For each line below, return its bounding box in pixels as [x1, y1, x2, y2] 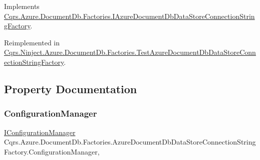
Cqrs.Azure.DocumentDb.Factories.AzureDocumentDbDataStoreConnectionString [4, 137, 256, 147]
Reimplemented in [4, 37, 60, 47]
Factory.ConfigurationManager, [4, 146, 100, 157]
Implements [4, 1, 40, 11]
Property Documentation [4, 81, 137, 96]
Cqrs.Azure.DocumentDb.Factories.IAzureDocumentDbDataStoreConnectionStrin [4, 10, 255, 21]
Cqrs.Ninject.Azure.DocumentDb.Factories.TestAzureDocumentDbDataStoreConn [4, 47, 256, 57]
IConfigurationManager [4, 127, 76, 137]
